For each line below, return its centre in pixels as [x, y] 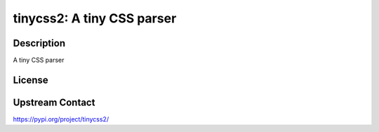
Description [39, 43]
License [31, 80]
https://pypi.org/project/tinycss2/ [61, 119]
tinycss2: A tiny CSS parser [95, 18]
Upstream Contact [54, 102]
